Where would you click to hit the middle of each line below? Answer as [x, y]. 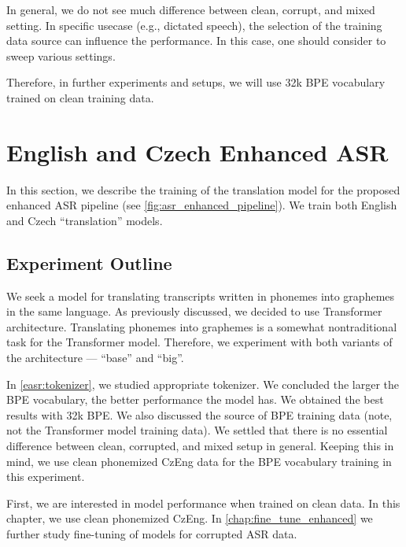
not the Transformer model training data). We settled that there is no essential [197, 430]
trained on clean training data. [80, 97]
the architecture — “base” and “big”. [95, 358]
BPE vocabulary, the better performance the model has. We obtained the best [195, 399]
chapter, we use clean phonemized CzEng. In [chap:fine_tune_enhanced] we [190, 518]
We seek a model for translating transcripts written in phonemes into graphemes [201, 296]
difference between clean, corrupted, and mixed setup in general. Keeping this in [200, 446]
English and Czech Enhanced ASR [197, 152]
